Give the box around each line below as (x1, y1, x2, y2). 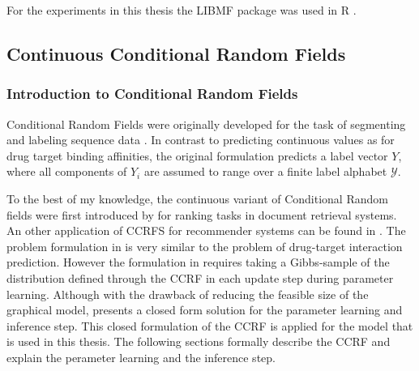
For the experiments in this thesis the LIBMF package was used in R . (6, 2, 357, 18)
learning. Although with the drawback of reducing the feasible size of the (6, 285, 369, 302)
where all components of (6, 163, 127, 180)
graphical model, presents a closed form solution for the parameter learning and (6, 301, 403, 318)
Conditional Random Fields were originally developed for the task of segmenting (6, 115, 406, 132)
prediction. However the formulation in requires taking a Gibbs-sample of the (6, 254, 390, 271)
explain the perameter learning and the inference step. (6, 348, 276, 365)
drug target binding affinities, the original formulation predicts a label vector (6, 147, 388, 164)
